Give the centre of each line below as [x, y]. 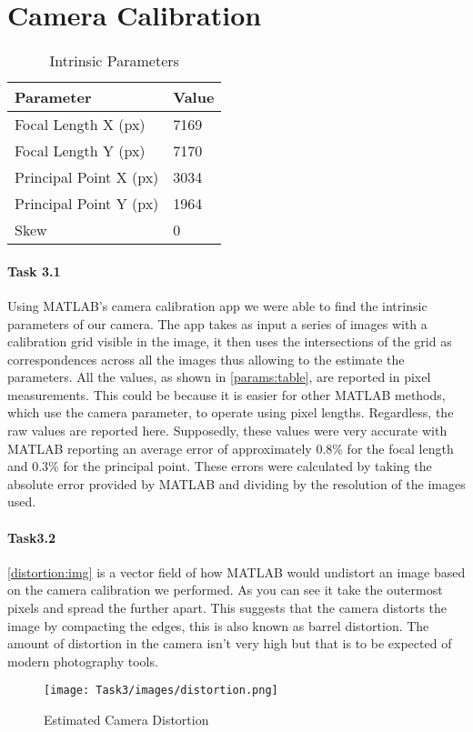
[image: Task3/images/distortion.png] [161, 691]
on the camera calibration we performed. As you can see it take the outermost [225, 590]
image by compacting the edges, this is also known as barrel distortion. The [218, 625]
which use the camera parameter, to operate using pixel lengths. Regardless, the [231, 412]
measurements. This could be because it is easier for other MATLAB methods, [226, 394]
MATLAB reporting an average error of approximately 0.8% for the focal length [231, 448]
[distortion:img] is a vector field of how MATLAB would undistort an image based [236, 572]
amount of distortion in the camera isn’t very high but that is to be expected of [230, 643]
